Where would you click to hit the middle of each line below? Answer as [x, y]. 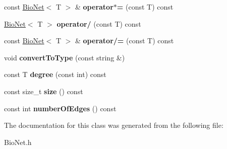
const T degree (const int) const [55, 74]
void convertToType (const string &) [65, 57]
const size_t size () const [44, 91]
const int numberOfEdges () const [60, 108]
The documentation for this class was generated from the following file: [114, 125]
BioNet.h [18, 142]
